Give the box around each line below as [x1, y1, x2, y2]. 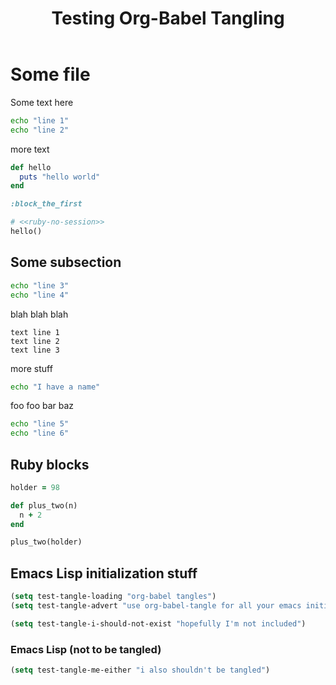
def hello [10, 162, 52, 172]
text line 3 [10, 345, 60, 355]
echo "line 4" [10, 290, 70, 300]
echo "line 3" [10, 280, 70, 291]
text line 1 [10, 327, 60, 337]
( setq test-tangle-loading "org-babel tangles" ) [10, 592, 217, 602]
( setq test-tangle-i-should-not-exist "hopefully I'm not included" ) [10, 618, 307, 629]
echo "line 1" [10, 115, 70, 126]
